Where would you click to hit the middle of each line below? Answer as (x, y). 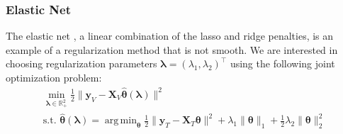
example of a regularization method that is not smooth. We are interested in (172, 49)
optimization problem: (54, 77)
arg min (120, 121)
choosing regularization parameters (81, 63)
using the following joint (282, 63)
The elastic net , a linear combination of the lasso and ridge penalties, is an (170, 36)
